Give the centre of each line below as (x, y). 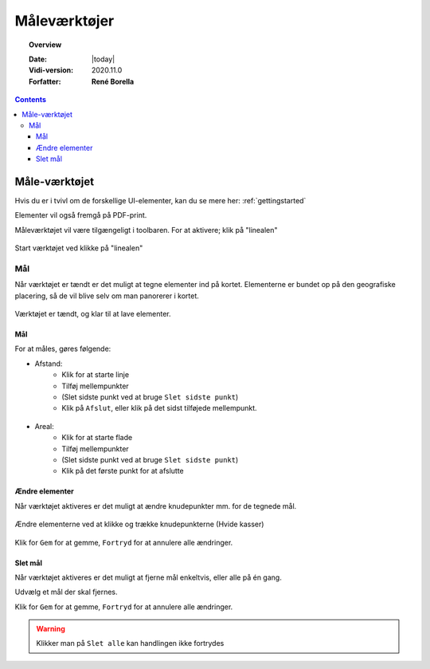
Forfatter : (45, 81)
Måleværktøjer (64, 21)
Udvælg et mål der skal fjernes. (66, 592)
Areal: (45, 426)
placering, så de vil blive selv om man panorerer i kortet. (107, 296)
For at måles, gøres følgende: (63, 349)
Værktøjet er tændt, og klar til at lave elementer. (93, 314)
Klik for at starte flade (97, 438)
